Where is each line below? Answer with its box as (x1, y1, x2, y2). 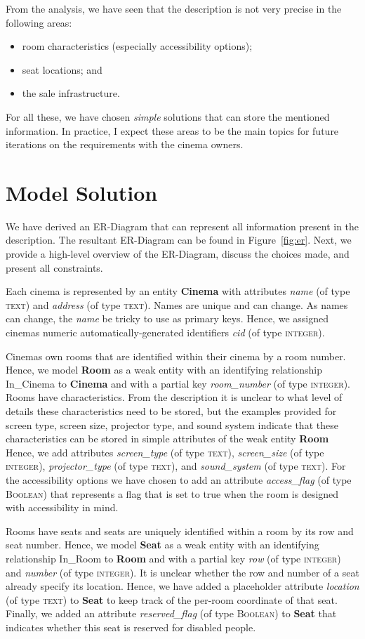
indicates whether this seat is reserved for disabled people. (6, 619, 256, 634)
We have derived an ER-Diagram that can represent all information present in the (6, 218, 359, 233)
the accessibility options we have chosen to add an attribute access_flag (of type (6, 472, 352, 487)
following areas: (6, 15, 72, 29)
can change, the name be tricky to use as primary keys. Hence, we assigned (6, 311, 328, 326)
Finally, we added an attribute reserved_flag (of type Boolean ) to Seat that (6, 606, 337, 621)
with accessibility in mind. (6, 500, 119, 515)
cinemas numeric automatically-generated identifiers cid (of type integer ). (6, 325, 325, 340)
